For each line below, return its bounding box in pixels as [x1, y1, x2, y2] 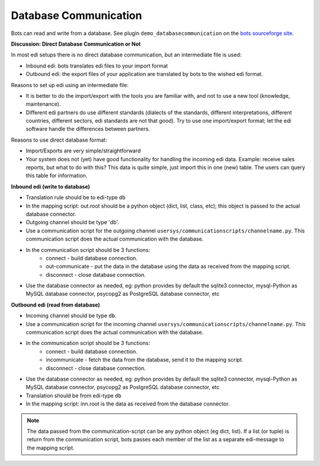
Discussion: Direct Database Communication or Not [11, 40, 141, 47]
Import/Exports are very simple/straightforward [25, 147, 141, 154]
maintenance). [25, 101, 61, 108]
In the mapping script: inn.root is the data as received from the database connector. [25, 400, 230, 407]
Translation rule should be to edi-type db [25, 194, 126, 201]
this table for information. [25, 172, 88, 179]
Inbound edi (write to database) [11, 183, 90, 190]
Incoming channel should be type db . [25, 312, 117, 320]
